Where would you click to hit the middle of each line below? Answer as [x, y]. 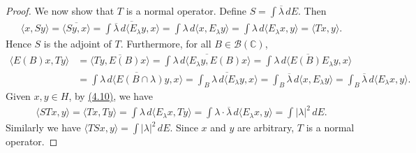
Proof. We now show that [60, 10]
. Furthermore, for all [166, 44]
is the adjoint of [77, 44]
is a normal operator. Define [186, 10]
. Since [184, 127]
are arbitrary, [266, 127]
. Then [312, 10]
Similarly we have [43, 127]
